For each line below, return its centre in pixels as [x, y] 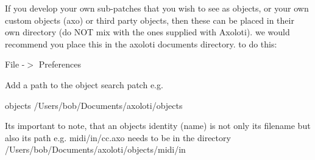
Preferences [60, 64]
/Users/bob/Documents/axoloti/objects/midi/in [95, 149]
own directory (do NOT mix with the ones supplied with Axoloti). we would [147, 32]
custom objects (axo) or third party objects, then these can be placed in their [150, 20]
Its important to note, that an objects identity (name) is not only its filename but [158, 126]
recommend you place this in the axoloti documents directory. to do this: [141, 43]
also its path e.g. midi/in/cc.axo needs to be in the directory [118, 137]
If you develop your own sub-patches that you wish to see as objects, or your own [157, 8]
